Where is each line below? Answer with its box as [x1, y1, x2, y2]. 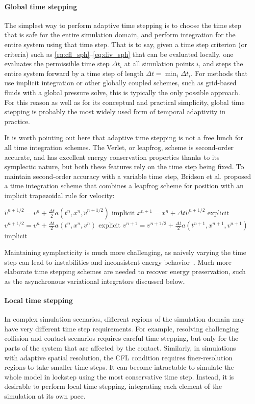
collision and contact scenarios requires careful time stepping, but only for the [4, 333, 238, 343]
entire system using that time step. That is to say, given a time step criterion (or [4, 39, 247, 49]
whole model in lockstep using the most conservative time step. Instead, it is [4, 371, 234, 381]
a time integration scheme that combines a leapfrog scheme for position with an [4, 180, 244, 191]
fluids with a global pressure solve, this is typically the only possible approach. [4, 87, 240, 97]
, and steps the [199, 58, 243, 69]
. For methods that [191, 68, 248, 78]
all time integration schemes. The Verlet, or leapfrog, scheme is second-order [4, 142, 234, 152]
